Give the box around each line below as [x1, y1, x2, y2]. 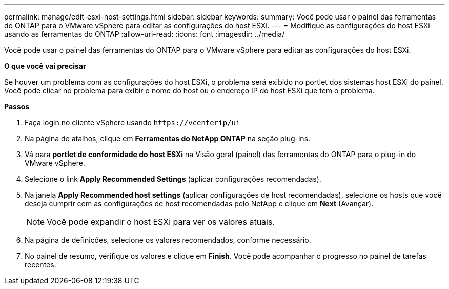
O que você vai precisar [4, 62, 86, 70]
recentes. [25, 260, 56, 269]
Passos [4, 102, 30, 111]
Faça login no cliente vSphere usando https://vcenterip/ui [25, 118, 240, 127]
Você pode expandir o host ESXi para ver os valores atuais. [47, 217, 275, 227]
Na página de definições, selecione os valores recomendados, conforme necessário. [25, 236, 311, 244]
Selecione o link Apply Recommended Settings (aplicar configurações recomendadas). [25, 175, 321, 183]
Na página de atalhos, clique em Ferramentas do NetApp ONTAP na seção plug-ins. [25, 134, 311, 143]
